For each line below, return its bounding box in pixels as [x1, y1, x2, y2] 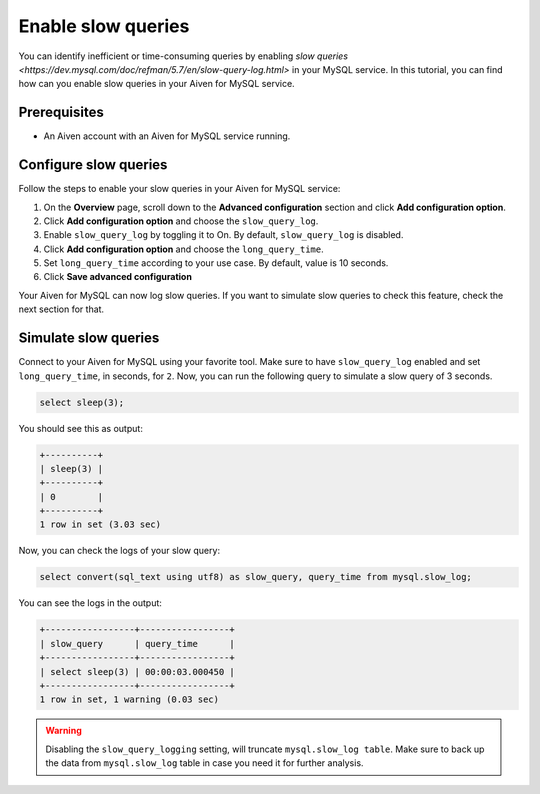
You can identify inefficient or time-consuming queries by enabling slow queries [18, 50, 349, 62]
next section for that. [18, 303, 105, 315]
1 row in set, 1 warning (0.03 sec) [39, 694, 220, 705]
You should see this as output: [18, 422, 144, 434]
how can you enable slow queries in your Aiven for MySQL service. [18, 78, 295, 90]
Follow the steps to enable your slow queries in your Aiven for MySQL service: [18, 183, 341, 195]
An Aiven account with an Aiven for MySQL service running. [43, 130, 291, 142]
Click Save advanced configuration [43, 271, 192, 283]
